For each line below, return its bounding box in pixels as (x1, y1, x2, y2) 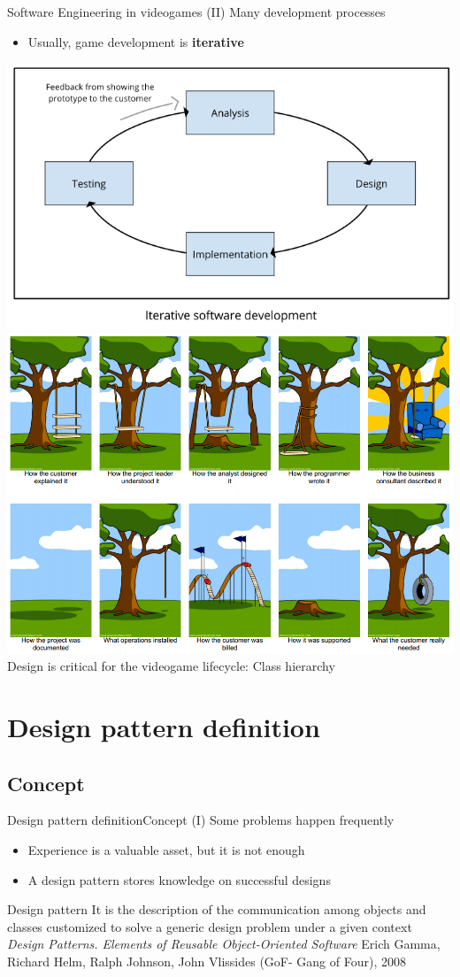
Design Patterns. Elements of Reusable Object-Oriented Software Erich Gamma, (7, 935, 441, 953)
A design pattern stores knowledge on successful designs (27, 870, 331, 889)
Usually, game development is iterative (27, 32, 244, 50)
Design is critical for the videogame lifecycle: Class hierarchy (7, 657, 335, 675)
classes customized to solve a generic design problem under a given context (7, 917, 412, 935)
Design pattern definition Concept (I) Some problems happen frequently (7, 811, 395, 829)
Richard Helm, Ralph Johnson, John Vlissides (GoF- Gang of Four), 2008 (7, 952, 406, 971)
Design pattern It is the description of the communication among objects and (7, 900, 426, 919)
